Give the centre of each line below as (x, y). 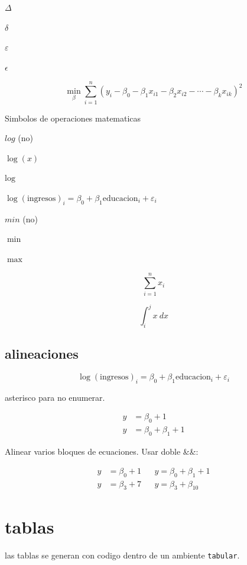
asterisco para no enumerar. (55, 397)
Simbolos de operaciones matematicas (73, 118)
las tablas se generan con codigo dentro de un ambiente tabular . (122, 555)
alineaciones (42, 354)
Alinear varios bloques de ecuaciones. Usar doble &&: (102, 451)
